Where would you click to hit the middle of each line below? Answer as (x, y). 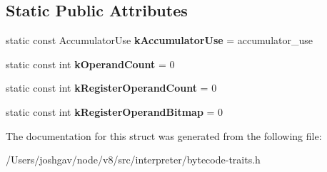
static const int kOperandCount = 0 (90, 64)
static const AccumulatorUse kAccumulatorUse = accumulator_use (159, 40)
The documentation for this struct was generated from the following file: (164, 135)
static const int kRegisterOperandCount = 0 (111, 88)
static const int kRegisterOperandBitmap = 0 (115, 111)
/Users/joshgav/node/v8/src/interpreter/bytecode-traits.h (133, 160)
